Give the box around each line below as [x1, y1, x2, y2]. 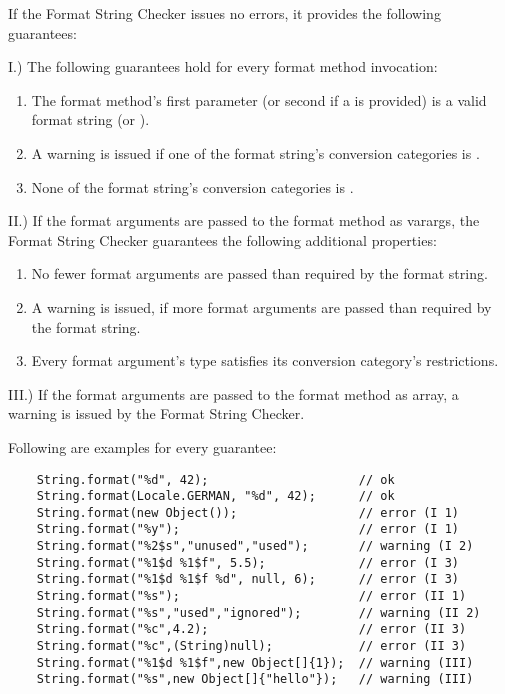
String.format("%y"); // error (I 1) [36, 522, 460, 537]
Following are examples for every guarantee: [8, 436, 277, 457]
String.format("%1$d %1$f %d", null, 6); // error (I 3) [36, 572, 460, 587]
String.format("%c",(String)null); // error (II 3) [36, 639, 467, 654]
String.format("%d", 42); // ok [36, 472, 395, 487]
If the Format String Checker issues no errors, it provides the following [8, 3, 441, 23]
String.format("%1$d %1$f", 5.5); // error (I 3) [36, 555, 460, 570]
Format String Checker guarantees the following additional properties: [8, 229, 437, 250]
